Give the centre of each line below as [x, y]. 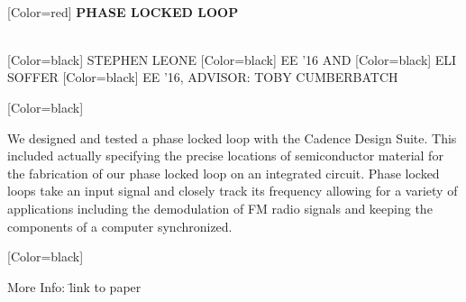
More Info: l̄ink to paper [74, 286]
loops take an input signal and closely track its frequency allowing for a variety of [233, 191]
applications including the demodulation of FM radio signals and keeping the [220, 208]
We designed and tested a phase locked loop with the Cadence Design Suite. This [232, 137]
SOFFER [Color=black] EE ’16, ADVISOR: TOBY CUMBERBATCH [203, 77]
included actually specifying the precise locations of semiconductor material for [225, 156]
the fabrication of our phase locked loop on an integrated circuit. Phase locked [224, 173]
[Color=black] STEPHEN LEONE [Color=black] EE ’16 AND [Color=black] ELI [232, 59]
